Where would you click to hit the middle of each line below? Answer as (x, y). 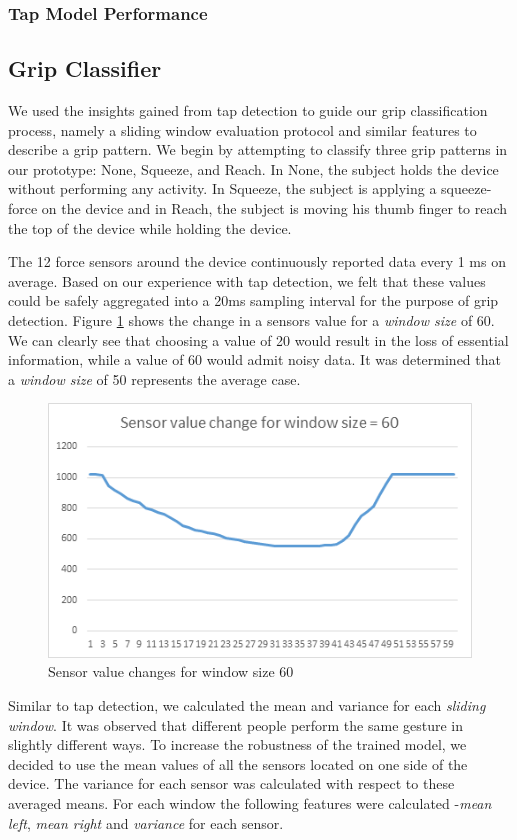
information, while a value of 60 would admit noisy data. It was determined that (254, 359)
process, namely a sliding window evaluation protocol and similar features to (242, 129)
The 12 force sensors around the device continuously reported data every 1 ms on (257, 261)
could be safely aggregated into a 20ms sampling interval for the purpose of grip (253, 300)
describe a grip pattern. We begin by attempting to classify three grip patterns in (258, 149)
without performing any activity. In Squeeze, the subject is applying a (222, 188)
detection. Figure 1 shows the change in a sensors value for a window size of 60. (251, 319)
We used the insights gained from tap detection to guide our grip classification (248, 110)
